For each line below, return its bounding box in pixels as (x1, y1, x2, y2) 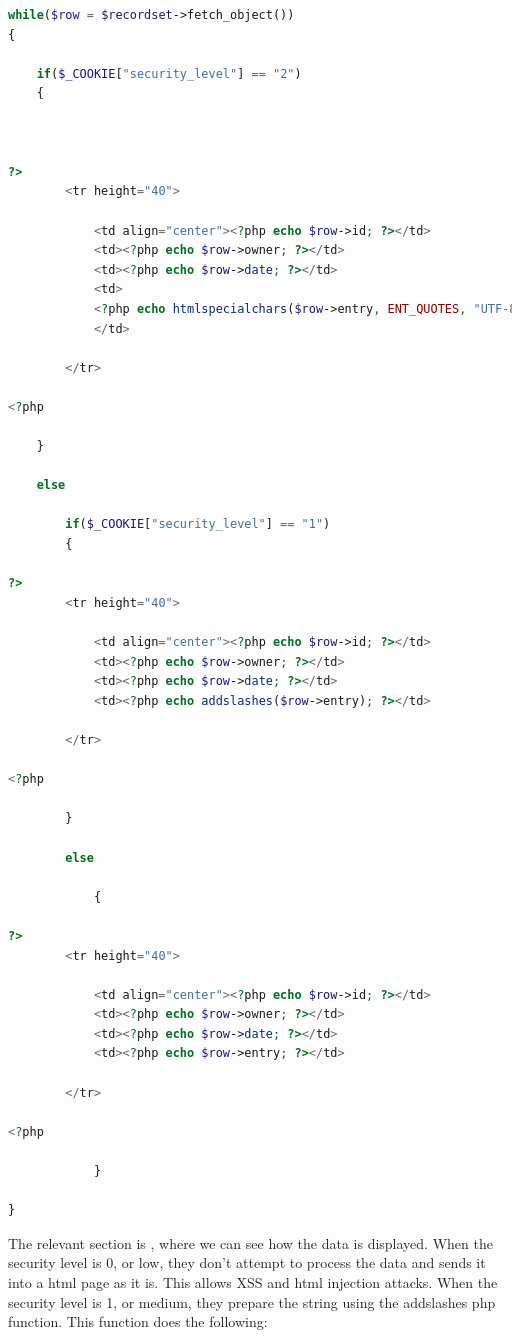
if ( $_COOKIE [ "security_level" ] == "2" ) (36, 66, 302, 81)
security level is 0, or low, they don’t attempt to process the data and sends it (8, 1252, 486, 1273)
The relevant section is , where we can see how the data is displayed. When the (8, 1232, 493, 1253)
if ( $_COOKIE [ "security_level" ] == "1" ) (65, 517, 331, 532)
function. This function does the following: (8, 1311, 268, 1332)
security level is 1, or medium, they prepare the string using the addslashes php (8, 1291, 496, 1312)
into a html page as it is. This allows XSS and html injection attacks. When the (8, 1272, 498, 1292)
